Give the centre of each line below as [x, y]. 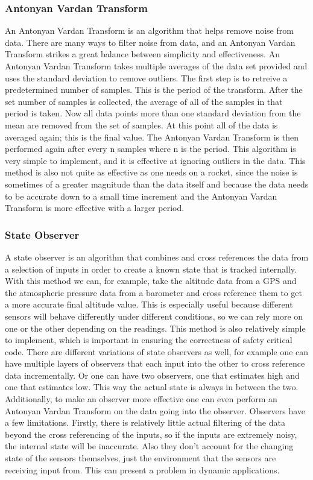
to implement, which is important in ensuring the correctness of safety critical [149, 340]
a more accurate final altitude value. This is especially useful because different [149, 304]
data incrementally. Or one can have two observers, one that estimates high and [152, 375]
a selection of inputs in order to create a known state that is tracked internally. [151, 269]
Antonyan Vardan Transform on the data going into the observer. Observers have [155, 410]
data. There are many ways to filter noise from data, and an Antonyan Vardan [150, 42]
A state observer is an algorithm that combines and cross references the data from [157, 257]
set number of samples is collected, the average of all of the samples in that [144, 101]
